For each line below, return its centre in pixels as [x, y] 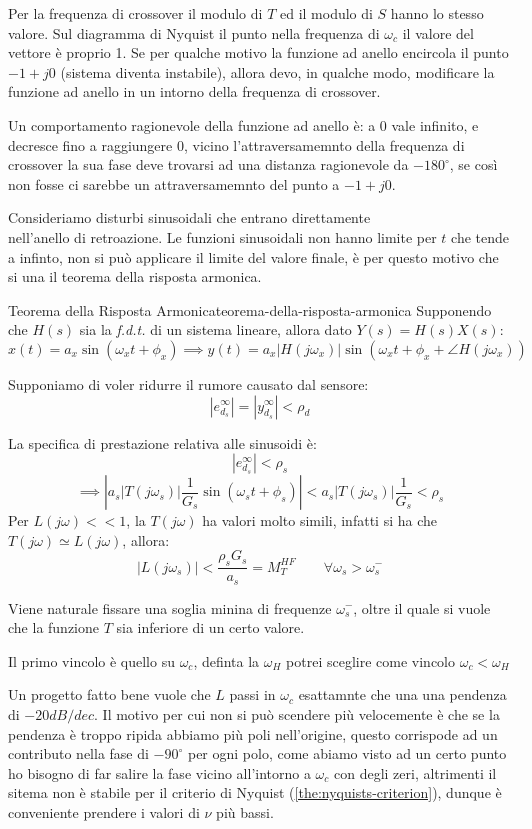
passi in [252, 694]
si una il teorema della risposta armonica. [135, 276]
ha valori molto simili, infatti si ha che [319, 520]
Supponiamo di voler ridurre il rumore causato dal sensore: [188, 383]
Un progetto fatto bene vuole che [109, 694]
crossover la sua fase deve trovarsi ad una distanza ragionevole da [208, 164]
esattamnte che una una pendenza [402, 694]
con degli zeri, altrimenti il [415, 772]
